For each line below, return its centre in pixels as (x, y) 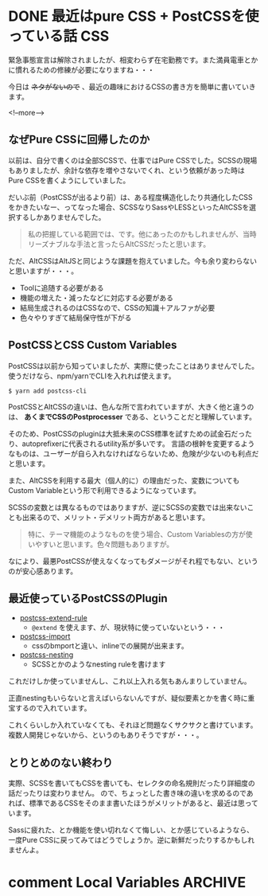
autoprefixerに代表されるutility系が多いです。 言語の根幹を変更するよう (138, 444)
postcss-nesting (47, 655)
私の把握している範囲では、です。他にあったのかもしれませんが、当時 (142, 234)
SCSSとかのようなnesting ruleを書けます (99, 664)
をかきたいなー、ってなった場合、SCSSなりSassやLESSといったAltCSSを (129, 207)
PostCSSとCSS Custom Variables (93, 345)
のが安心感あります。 (43, 571)
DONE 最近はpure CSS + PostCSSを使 (134, 16)
